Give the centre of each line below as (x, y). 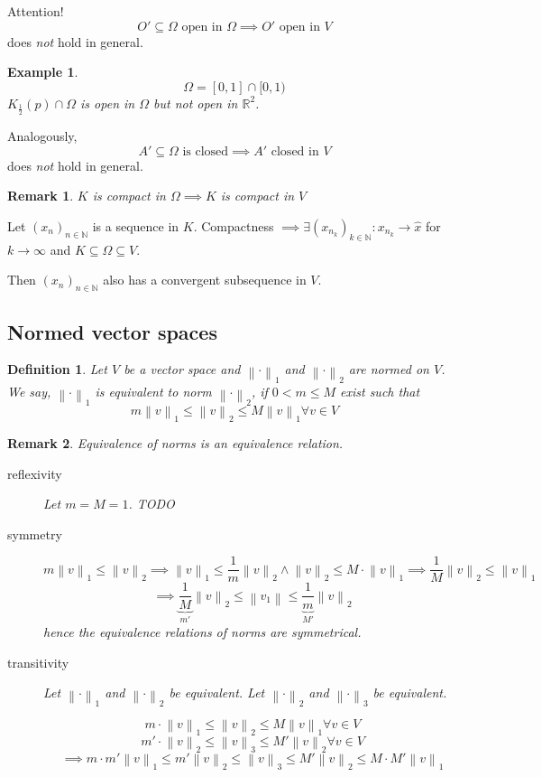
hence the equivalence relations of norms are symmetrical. (202, 631)
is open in (108, 103)
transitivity (38, 662)
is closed (206, 151)
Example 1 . (43, 72)
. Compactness (234, 225)
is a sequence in (136, 225)
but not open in (196, 103)
